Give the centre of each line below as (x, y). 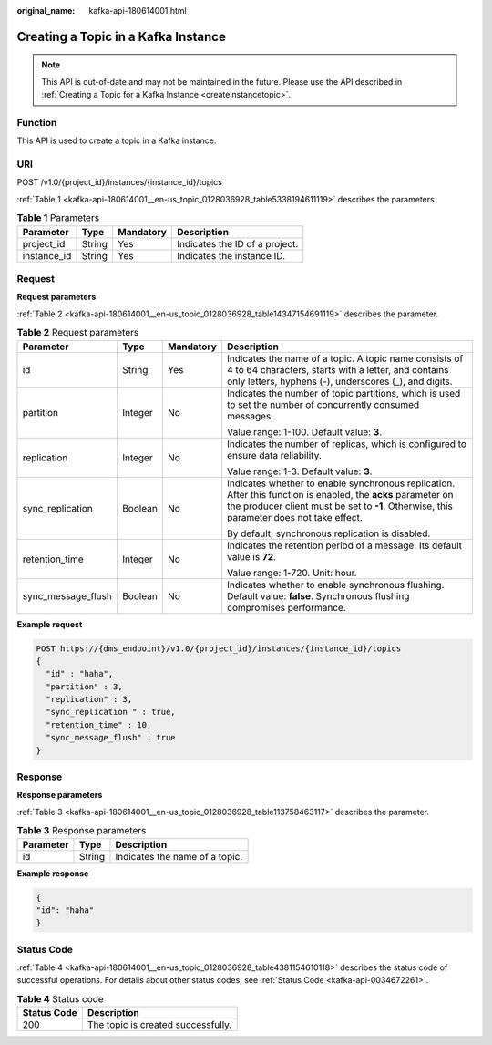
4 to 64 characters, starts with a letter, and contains (338, 369)
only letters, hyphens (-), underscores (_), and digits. (339, 381)
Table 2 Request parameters (78, 333)
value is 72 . (251, 556)
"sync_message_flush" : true (111, 738)
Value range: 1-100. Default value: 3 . (304, 431)
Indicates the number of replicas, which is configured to (347, 444)
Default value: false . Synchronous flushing (318, 595)
